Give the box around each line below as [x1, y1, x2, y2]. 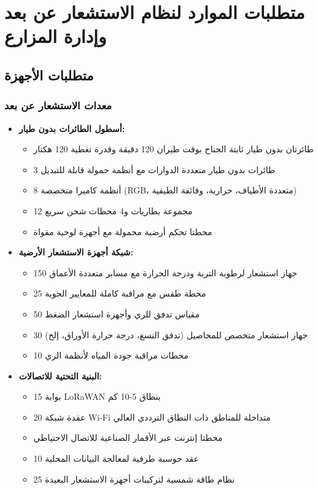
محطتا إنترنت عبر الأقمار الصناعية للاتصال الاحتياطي [33, 431, 223, 444]
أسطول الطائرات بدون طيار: [18, 122, 125, 134]
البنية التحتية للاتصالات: [18, 369, 102, 382]
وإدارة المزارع [4, 23, 107, 49]
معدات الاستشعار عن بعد [4, 98, 112, 113]
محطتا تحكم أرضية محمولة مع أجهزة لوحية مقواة [33, 225, 212, 238]
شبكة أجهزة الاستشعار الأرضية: [18, 246, 133, 259]
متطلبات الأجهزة [4, 65, 94, 84]
